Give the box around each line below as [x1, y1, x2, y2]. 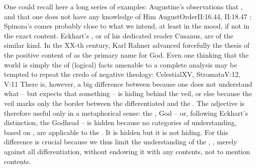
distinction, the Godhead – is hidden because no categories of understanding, [4, 117, 237, 128]
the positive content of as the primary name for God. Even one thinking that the [4, 49, 249, 60]
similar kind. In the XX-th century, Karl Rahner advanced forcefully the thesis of [4, 40, 250, 50]
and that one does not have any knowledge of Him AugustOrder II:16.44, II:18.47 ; [4, 11, 252, 21]
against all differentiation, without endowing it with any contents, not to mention [4, 146, 250, 156]
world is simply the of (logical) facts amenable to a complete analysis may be [4, 59, 237, 69]
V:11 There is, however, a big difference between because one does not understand [4, 78, 253, 89]
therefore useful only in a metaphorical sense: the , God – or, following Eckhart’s [4, 107, 248, 118]
